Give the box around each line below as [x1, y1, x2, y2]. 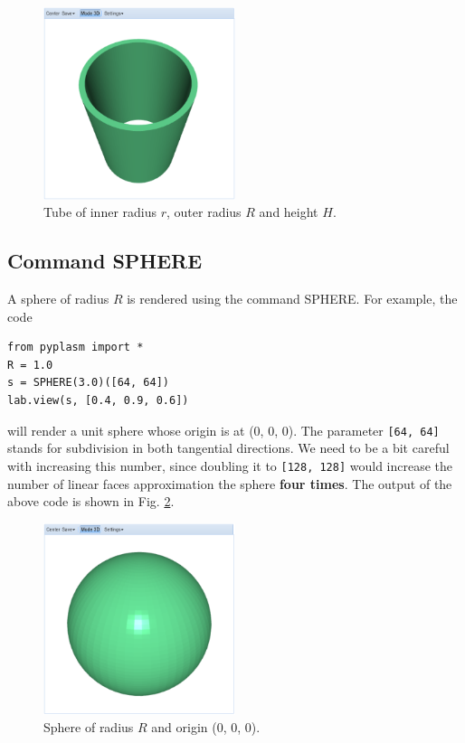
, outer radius [166, 202, 242, 221]
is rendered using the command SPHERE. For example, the [127, 289, 458, 308]
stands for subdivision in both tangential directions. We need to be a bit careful [7, 438, 450, 457]
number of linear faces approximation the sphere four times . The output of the [7, 474, 452, 493]
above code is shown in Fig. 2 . [7, 492, 175, 511]
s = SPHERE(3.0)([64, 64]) [7, 376, 169, 390]
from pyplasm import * [7, 341, 144, 354]
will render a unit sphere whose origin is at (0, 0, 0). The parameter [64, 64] [7, 420, 440, 439]
